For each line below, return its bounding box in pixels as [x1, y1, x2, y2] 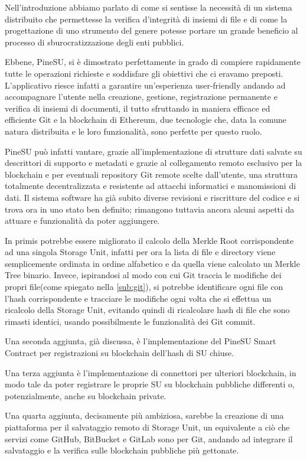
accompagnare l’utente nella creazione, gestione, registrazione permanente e [5, 90, 277, 103]
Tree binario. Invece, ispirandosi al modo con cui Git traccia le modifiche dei [5, 269, 282, 281]
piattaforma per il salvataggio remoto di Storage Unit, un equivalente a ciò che [5, 421, 290, 433]
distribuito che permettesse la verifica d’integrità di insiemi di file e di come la [5, 12, 288, 25]
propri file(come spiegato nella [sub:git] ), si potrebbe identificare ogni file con [5, 280, 283, 293]
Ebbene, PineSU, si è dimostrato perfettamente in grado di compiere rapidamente [5, 56, 301, 68]
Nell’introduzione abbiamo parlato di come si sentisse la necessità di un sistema [5, 1, 292, 13]
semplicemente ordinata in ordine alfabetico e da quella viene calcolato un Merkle [5, 257, 300, 269]
